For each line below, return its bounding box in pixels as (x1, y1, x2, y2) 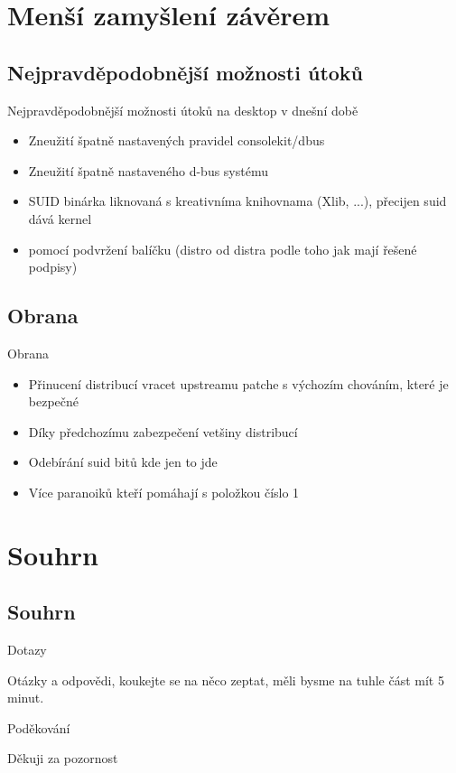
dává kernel (28, 209, 92, 228)
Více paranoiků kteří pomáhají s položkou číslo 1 (28, 482, 300, 501)
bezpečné (28, 392, 79, 411)
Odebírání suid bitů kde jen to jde (28, 452, 218, 471)
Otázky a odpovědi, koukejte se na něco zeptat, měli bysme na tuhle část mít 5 (7, 670, 444, 689)
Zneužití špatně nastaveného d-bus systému (28, 161, 268, 180)
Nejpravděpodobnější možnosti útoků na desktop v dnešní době (7, 100, 358, 119)
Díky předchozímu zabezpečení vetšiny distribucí (28, 422, 298, 441)
